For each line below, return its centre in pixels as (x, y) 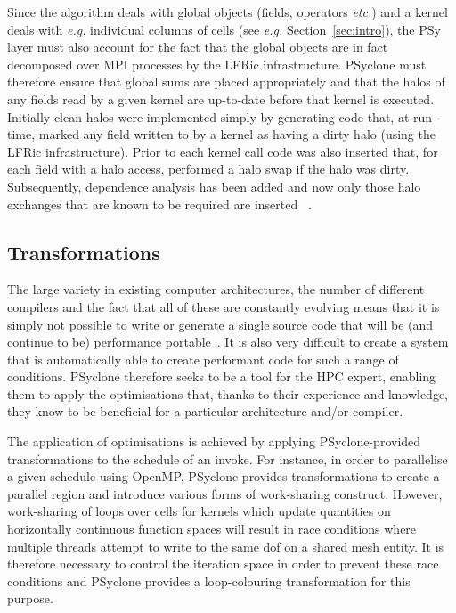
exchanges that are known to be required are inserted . (159, 204)
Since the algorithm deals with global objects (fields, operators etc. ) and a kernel (228, 12)
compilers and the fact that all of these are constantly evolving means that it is (224, 306)
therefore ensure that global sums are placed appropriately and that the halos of (226, 82)
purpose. (30, 598)
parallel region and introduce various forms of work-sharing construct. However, (225, 493)
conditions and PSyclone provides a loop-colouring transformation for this (209, 580)
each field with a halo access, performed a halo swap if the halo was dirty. (208, 169)
